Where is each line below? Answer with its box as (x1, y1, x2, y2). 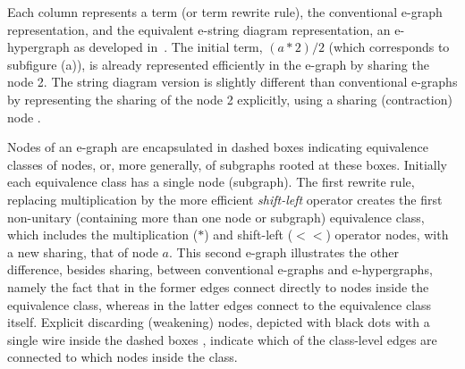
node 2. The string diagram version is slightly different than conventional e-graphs (7, 72, 458, 91)
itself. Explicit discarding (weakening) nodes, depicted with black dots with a (7, 313, 430, 331)
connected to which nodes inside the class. (7, 348, 238, 366)
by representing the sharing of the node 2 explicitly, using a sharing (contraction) (7, 89, 452, 108)
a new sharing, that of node (7, 242, 158, 261)
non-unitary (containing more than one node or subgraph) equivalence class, (7, 207, 425, 226)
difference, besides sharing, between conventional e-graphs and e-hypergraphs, (7, 260, 433, 279)
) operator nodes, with (325, 225, 449, 244)
